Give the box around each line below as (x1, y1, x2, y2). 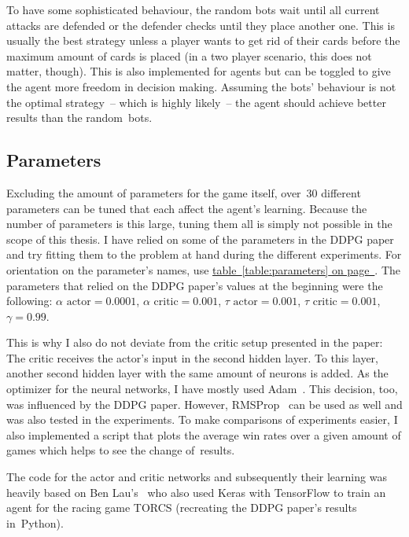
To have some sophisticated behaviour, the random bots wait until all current (6, 2, 380, 17)
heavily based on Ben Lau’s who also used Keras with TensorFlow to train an (6, 484, 386, 500)
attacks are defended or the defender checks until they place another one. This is (6, 17, 395, 33)
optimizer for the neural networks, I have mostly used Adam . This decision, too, (6, 381, 398, 397)
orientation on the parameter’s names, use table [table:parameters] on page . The (6, 261, 401, 278)
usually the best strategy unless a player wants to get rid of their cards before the (6, 32, 400, 49)
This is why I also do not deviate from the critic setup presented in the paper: (6, 334, 383, 351)
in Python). (6, 514, 64, 531)
